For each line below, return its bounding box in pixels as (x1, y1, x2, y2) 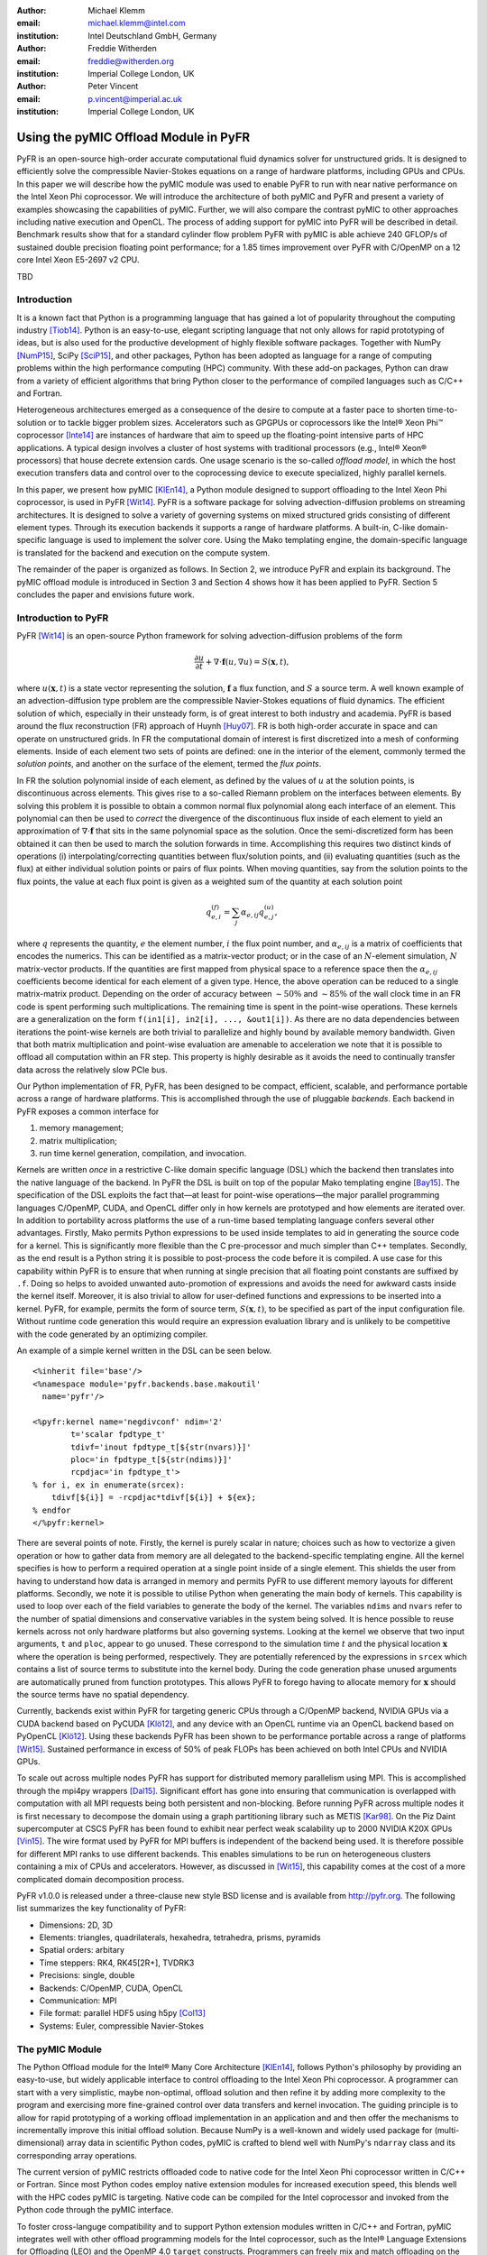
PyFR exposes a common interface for (16, 1106, 160, 1117)
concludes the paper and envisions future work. (16, 589, 196, 600)
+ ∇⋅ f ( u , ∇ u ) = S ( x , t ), (205, 657, 289, 667)
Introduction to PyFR (16, 612, 109, 624)
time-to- (427, 404, 458, 415)
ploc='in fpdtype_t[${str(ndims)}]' (70, 1455, 234, 1465)
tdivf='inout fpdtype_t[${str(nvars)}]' (70, 1441, 252, 1452)
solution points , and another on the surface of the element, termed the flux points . (16, 759, 322, 769)
